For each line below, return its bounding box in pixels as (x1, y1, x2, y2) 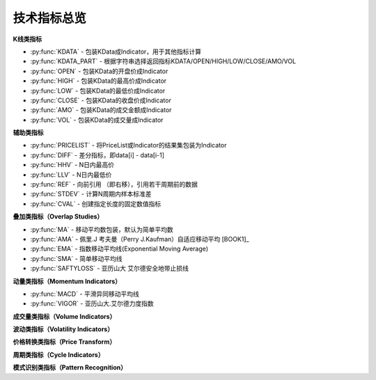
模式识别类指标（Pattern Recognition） (13, 363, 127, 372)
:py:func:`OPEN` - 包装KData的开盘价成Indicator (30, 67, 169, 75)
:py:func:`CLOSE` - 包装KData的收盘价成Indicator (30, 96, 172, 104)
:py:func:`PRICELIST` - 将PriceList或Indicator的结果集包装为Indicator (30, 141, 227, 150)
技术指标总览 (13, 10, 87, 26)
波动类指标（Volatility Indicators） (13, 325, 114, 333)
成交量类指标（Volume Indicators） (13, 312, 116, 320)
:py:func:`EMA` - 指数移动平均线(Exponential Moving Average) (30, 244, 209, 253)
